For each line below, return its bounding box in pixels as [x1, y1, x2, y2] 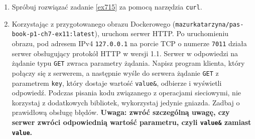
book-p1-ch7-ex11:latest [12, 31, 95, 38]
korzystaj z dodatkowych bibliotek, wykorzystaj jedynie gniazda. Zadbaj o [12, 97, 240, 107]
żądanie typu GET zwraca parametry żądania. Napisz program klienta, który [12, 58, 245, 68]
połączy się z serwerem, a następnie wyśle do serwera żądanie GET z [12, 67, 219, 78]
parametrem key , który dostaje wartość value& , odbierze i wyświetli [12, 77, 222, 88]
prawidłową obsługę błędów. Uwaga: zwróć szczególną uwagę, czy [12, 107, 230, 117]
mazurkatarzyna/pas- [175, 21, 244, 28]
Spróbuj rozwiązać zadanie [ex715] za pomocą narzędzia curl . [12, 2, 202, 12]
